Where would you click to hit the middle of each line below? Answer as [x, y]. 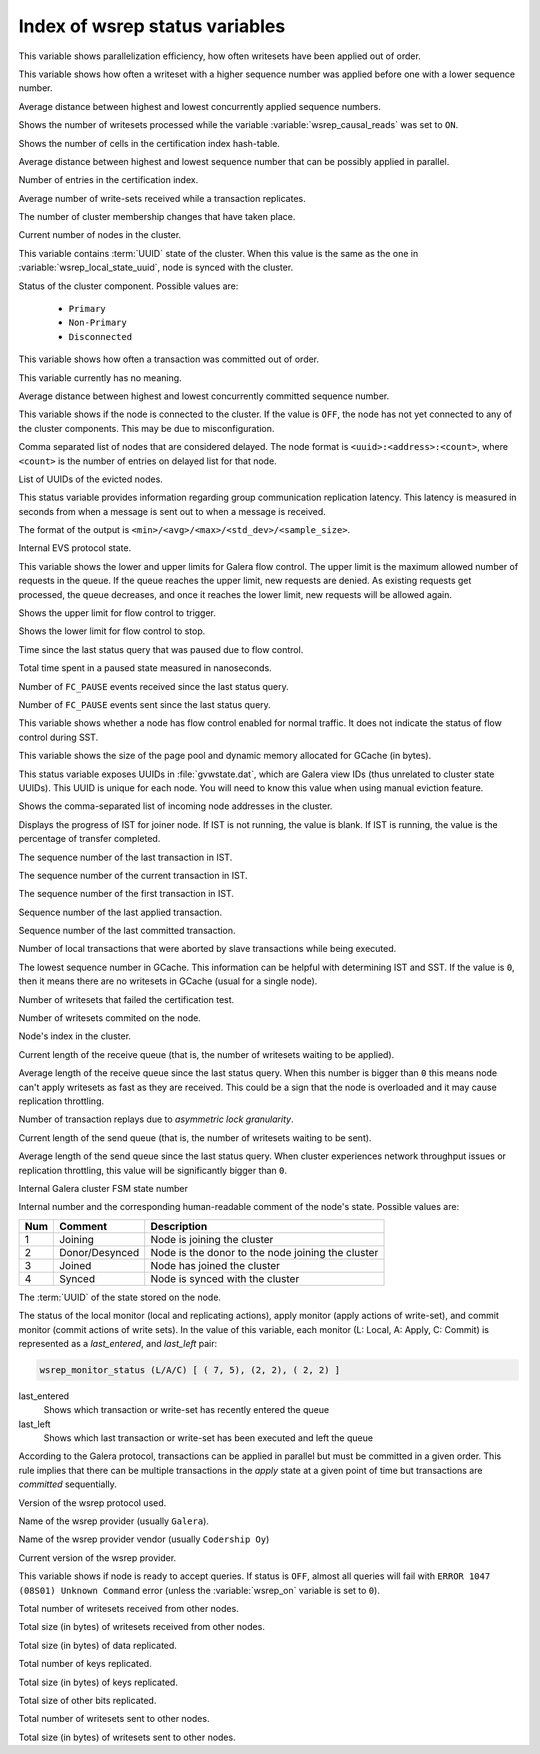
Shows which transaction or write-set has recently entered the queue [186, 1410]
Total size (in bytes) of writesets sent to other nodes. [127, 1737]
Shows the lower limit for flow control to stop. [112, 631]
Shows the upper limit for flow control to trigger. [117, 613]
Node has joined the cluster [215, 1265]
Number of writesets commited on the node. [110, 1018]
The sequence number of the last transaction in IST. [125, 857]
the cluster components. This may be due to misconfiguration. [146, 428]
